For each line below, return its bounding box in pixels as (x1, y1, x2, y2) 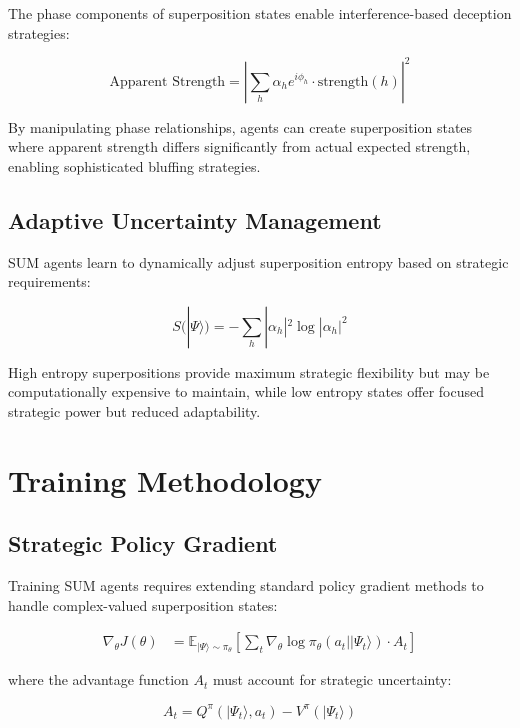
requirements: (8, 271, 91, 292)
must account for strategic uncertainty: (213, 669, 452, 690)
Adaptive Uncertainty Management (8, 204, 382, 235)
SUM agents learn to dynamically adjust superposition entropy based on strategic (8, 251, 509, 272)
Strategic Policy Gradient (8, 528, 278, 559)
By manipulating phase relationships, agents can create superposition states (8, 116, 473, 137)
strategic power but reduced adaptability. (8, 401, 261, 422)
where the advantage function (8, 669, 189, 690)
